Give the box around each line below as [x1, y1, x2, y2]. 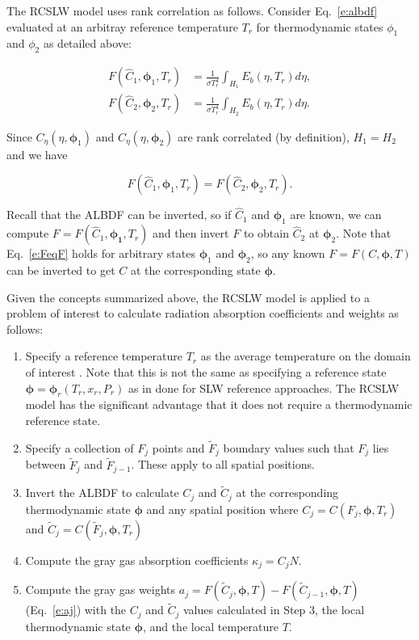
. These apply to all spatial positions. [131, 456, 315, 473]
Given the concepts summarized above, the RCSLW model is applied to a [6, 288, 370, 305]
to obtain [243, 225, 289, 242]
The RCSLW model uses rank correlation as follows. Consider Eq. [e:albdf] [6, 2, 378, 19]
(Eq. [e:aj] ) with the [25, 601, 127, 618]
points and [152, 439, 205, 456]
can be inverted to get [6, 262, 115, 279]
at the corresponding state [130, 262, 261, 279]
